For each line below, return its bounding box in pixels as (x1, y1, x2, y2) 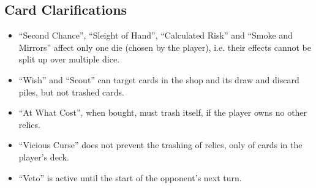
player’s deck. (18, 150, 69, 163)
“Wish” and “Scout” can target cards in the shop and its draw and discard (18, 73, 299, 86)
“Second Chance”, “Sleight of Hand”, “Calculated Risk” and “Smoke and (18, 29, 293, 42)
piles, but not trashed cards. (18, 85, 125, 98)
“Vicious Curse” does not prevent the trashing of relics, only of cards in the (18, 138, 303, 151)
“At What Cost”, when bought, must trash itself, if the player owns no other (18, 106, 307, 119)
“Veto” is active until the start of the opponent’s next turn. (18, 171, 242, 184)
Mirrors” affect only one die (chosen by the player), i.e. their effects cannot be (18, 40, 311, 53)
